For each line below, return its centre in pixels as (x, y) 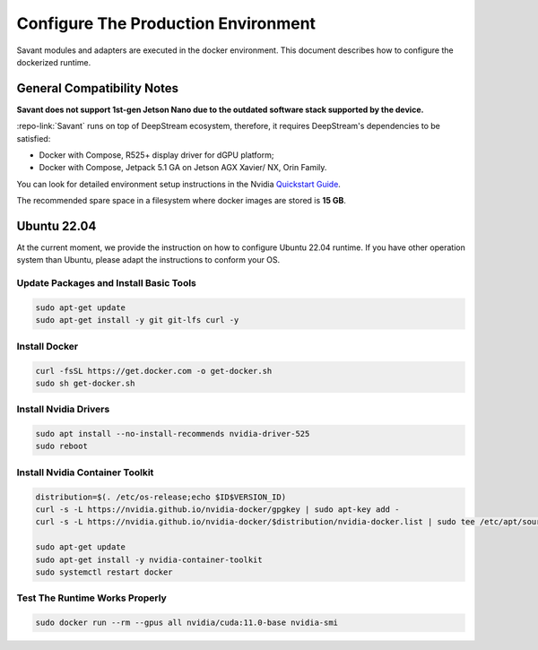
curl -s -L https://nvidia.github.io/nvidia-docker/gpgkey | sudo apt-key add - (217, 510)
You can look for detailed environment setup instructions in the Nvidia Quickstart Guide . (178, 184)
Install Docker (48, 346)
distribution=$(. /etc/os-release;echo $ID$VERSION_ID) (161, 497)
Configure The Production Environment (166, 23)
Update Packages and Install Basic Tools (107, 283)
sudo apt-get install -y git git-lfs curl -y (137, 320)
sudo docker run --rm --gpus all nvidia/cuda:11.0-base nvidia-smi (187, 623)
